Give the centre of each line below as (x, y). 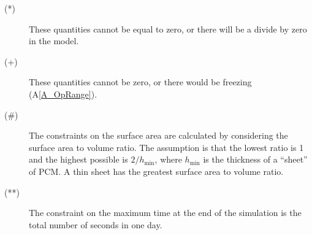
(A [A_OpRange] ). (63, 94)
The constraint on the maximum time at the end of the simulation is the (165, 213)
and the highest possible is (78, 159)
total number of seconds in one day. (96, 224)
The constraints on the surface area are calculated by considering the (158, 135)
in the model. (54, 41)
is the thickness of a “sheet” (255, 159)
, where (168, 159)
